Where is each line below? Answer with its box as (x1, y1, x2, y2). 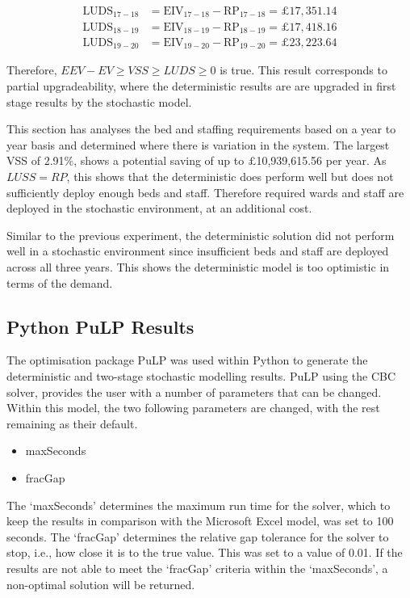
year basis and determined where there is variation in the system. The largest (6, 136, 390, 153)
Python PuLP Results (6, 314, 195, 339)
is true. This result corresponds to (220, 61, 387, 78)
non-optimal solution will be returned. (6, 575, 195, 592)
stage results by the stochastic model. (6, 93, 192, 110)
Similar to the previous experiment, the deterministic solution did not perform (6, 226, 395, 243)
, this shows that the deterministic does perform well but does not (66, 168, 394, 185)
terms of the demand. (6, 274, 113, 291)
